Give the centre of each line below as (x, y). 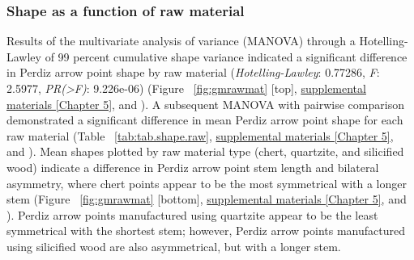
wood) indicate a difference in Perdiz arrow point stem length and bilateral (193, 167)
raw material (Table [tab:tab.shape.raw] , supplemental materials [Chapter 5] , (200, 135)
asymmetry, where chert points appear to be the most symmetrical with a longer (207, 183)
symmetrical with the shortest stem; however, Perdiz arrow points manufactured (206, 231)
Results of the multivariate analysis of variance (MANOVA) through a (181, 41)
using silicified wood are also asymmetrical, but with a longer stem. (174, 246)
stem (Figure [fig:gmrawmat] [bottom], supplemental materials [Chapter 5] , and (207, 199)
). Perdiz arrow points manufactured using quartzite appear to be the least (192, 214)
